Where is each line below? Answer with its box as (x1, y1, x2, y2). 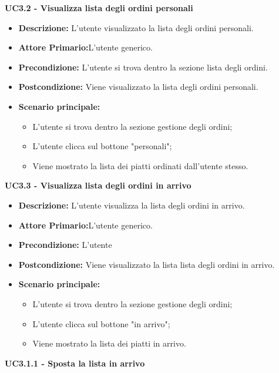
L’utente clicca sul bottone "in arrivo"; (32, 317, 170, 330)
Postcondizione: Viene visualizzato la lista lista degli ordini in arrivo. (18, 258, 275, 270)
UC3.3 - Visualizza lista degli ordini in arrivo (5, 179, 191, 191)
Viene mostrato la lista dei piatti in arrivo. (32, 337, 186, 350)
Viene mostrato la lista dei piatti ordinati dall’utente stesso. (32, 159, 248, 172)
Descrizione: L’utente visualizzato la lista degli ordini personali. (18, 21, 254, 33)
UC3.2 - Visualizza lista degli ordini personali (5, 2, 193, 14)
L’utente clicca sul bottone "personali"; (32, 140, 172, 152)
